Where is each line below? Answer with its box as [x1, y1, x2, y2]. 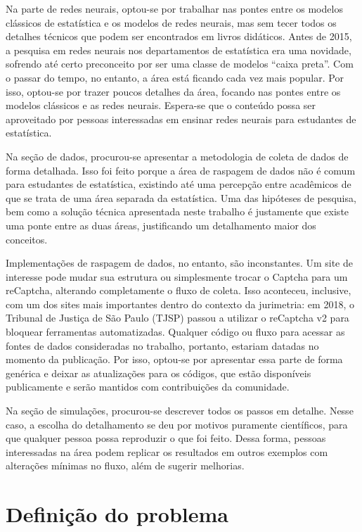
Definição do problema [6, 500, 228, 528]
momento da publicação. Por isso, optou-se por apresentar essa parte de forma [6, 352, 343, 367]
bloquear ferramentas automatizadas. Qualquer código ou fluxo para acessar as [6, 324, 345, 339]
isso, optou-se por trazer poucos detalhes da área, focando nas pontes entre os [6, 84, 341, 99]
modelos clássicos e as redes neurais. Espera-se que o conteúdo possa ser [6, 98, 316, 113]
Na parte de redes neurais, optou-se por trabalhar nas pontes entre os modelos [6, 1, 343, 15]
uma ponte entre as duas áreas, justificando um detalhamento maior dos [6, 217, 316, 232]
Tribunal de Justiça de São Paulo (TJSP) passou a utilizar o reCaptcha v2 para [6, 310, 349, 325]
